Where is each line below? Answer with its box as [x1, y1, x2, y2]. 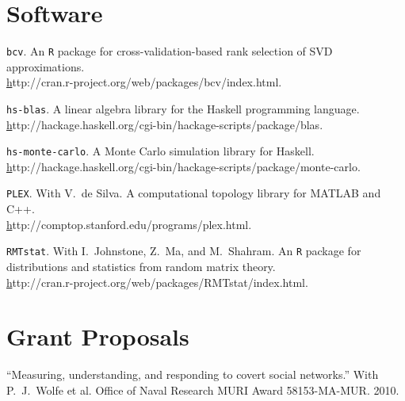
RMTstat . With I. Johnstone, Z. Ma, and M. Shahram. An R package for [6, 243, 361, 259]
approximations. [6, 58, 85, 74]
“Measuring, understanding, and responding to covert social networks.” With [6, 366, 379, 383]
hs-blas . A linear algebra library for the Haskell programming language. [6, 100, 360, 116]
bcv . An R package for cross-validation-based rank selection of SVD [6, 43, 333, 59]
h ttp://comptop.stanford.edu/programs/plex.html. [6, 216, 252, 232]
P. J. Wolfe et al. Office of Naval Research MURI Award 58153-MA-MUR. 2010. [6, 381, 399, 398]
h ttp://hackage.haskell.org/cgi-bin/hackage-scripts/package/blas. [6, 116, 323, 132]
